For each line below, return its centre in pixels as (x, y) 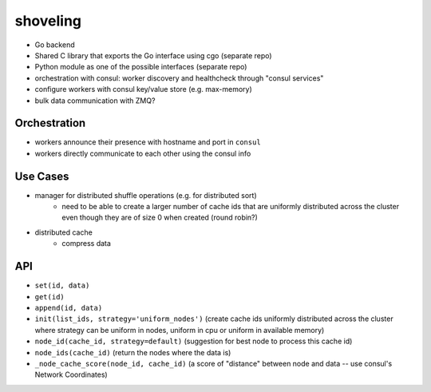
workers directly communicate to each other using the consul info (143, 153)
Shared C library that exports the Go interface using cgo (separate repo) (153, 55)
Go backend (55, 45)
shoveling (48, 21)
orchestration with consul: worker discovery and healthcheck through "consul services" (179, 78)
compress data (87, 244)
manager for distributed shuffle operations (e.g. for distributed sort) (146, 195)
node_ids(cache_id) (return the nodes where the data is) (133, 352)
